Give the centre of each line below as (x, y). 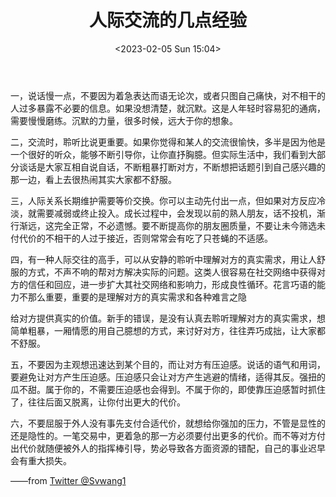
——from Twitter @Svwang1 (68, 480)
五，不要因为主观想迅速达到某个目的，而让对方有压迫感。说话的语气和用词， (168, 364)
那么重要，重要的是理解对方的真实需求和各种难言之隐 (137, 297)
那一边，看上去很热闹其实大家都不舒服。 (93, 179)
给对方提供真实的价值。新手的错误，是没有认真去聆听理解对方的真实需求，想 (168, 318)
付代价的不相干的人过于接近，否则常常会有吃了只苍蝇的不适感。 (141, 238)
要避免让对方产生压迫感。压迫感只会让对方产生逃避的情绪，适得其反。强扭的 (168, 377)
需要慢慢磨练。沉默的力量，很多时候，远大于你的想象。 (124, 120)
